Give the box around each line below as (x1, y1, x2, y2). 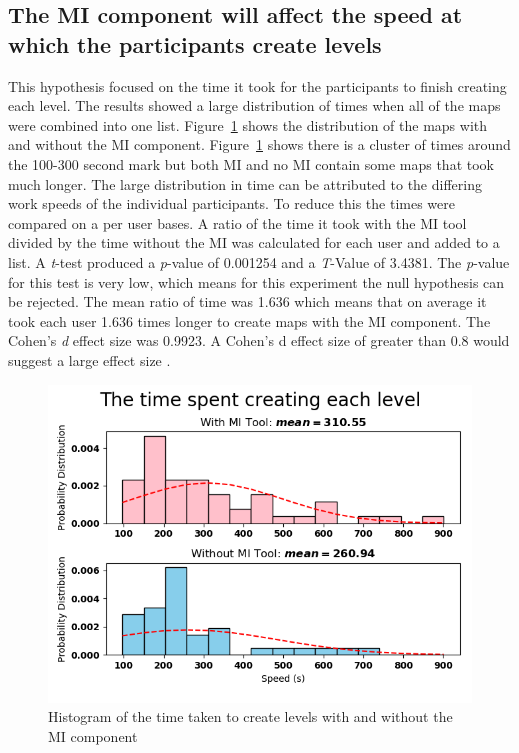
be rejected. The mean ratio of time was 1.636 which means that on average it (8, 291, 487, 312)
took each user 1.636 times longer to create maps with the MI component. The (8, 310, 491, 331)
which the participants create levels (8, 28, 382, 59)
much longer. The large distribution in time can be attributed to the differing (8, 173, 482, 194)
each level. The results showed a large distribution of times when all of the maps (8, 95, 501, 116)
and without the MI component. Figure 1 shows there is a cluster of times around (8, 134, 511, 155)
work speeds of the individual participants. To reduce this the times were (8, 193, 455, 214)
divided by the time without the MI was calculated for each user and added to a (8, 232, 500, 253)
